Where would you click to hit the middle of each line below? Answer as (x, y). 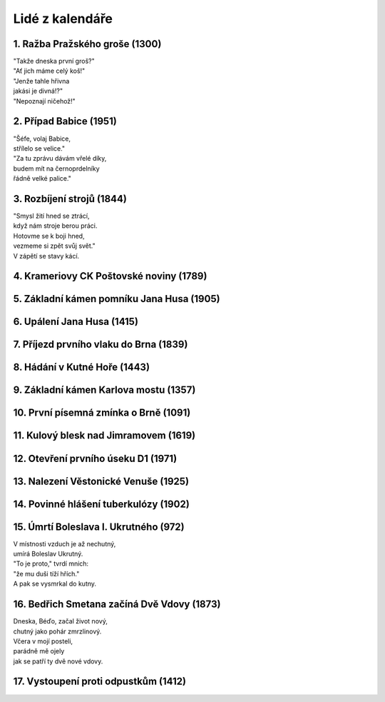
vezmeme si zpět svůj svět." (54, 246)
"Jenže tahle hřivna (41, 81)
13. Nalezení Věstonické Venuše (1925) (101, 481)
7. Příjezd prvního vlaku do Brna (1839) (101, 345)
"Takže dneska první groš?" (54, 61)
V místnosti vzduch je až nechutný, (65, 543)
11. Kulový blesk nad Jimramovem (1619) (104, 436)
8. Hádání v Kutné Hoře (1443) (81, 367)
